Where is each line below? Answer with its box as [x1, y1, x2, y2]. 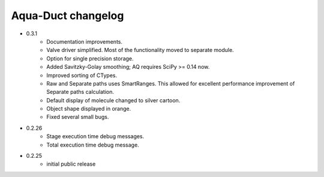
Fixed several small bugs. [46, 114, 109, 121]
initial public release [46, 160, 96, 167]
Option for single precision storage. [46, 54, 134, 62]
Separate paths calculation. [46, 89, 114, 96]
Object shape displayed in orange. [46, 105, 131, 112]
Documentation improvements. [46, 38, 123, 45]
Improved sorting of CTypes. [46, 72, 117, 79]
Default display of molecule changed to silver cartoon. [46, 96, 181, 104]
